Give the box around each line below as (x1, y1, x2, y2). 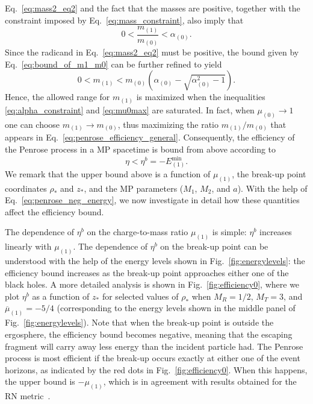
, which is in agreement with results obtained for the (103, 375, 297, 388)
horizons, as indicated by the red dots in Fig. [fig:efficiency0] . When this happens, (5, 363, 308, 376)
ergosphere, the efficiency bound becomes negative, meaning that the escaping (5, 327, 293, 340)
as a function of (32, 289, 90, 302)
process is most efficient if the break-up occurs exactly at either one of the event (5, 352, 300, 364)
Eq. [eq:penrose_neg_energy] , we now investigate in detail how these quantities (5, 194, 300, 206)
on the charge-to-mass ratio (87, 226, 188, 238)
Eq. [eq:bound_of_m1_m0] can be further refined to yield (5, 57, 222, 70)
